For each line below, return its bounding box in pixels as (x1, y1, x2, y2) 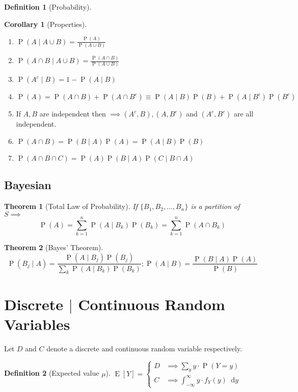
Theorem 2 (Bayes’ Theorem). (4, 242, 103, 252)
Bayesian (4, 177, 51, 193)
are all (234, 108, 254, 119)
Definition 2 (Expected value (4, 368, 99, 378)
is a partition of (191, 201, 240, 212)
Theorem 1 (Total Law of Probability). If (4, 201, 138, 212)
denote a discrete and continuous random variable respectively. (46, 343, 242, 353)
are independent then (39, 108, 106, 119)
